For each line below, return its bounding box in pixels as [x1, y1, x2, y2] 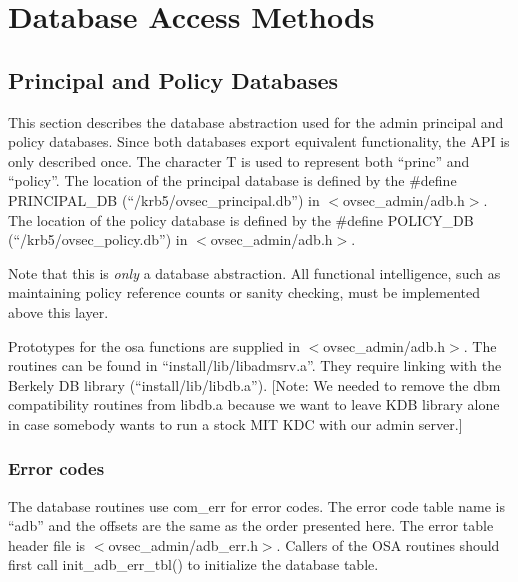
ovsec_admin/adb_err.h [108, 534, 258, 555]
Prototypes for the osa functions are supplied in [8, 335, 300, 356]
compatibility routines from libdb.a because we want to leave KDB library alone [8, 394, 500, 415]
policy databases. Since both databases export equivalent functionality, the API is [8, 131, 510, 152]
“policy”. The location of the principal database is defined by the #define [8, 170, 457, 191]
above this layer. [8, 301, 109, 322]
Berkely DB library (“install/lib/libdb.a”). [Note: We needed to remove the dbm [8, 374, 501, 395]
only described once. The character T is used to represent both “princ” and [8, 150, 470, 171]
